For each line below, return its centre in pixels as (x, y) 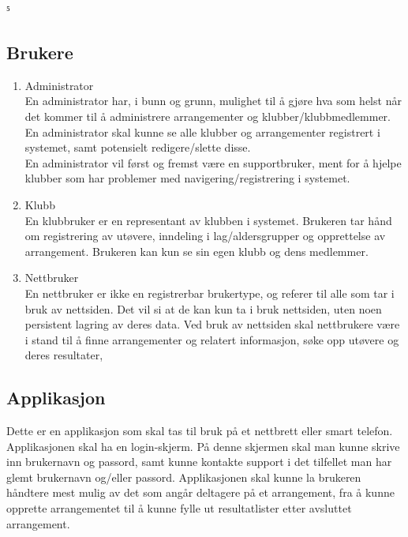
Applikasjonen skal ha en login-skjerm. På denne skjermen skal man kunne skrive (203, 446)
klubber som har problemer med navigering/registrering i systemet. (187, 178)
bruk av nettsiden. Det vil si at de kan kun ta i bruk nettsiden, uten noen (203, 308)
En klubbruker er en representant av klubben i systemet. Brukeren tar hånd (208, 220)
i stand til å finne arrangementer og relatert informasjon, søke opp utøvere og (212, 339)
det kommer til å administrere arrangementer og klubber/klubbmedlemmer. (208, 116)
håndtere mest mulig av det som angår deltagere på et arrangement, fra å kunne (200, 492)
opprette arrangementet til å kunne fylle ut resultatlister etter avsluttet (179, 508)
